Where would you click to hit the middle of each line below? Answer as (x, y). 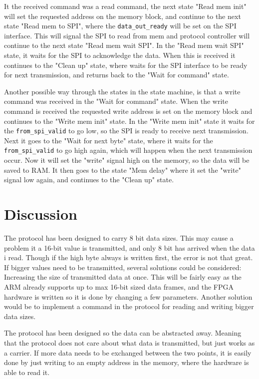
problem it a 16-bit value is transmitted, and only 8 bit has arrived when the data (129, 247)
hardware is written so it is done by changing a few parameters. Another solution (128, 296)
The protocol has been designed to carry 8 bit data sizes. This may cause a (119, 238)
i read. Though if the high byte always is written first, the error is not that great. (129, 257)
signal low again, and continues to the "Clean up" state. (89, 180)
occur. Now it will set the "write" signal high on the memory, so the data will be (127, 160)
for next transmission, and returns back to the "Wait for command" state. (117, 75)
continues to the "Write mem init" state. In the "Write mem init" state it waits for (129, 121)
